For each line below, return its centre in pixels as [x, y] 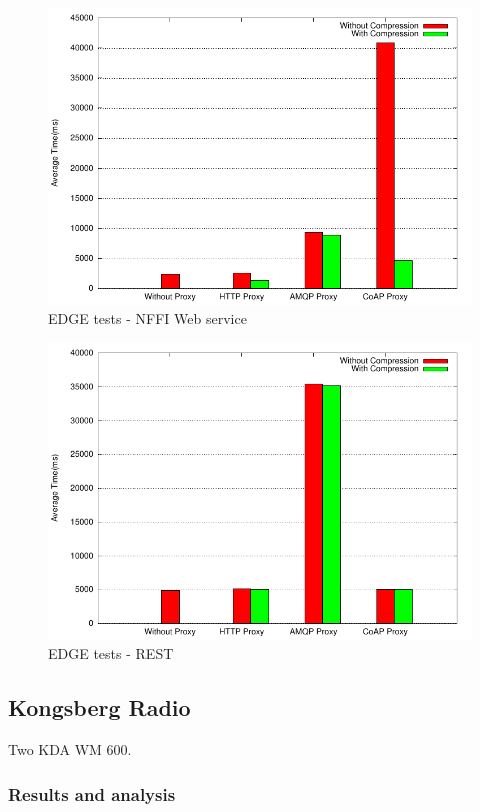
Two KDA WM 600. [70, 749]
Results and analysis [92, 793]
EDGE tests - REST [111, 653]
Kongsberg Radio [99, 707]
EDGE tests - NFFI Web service [147, 318]
